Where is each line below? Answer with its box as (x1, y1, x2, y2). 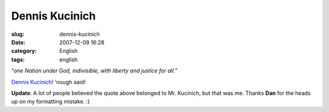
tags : (11, 55, 25, 63)
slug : (11, 30, 24, 38)
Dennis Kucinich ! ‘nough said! (11, 78, 86, 85)
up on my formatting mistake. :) (11, 98, 90, 105)
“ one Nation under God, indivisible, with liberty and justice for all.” (11, 67, 178, 74)
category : (11, 47, 37, 55)
